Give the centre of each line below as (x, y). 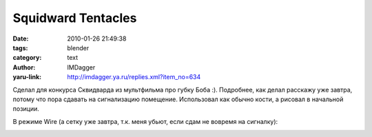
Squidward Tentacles (75, 18)
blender (78, 48)
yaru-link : (27, 77)
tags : (20, 48)
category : (27, 58)
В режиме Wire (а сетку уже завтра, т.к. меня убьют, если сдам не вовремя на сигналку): (145, 121)
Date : (21, 39)
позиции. (26, 109)
